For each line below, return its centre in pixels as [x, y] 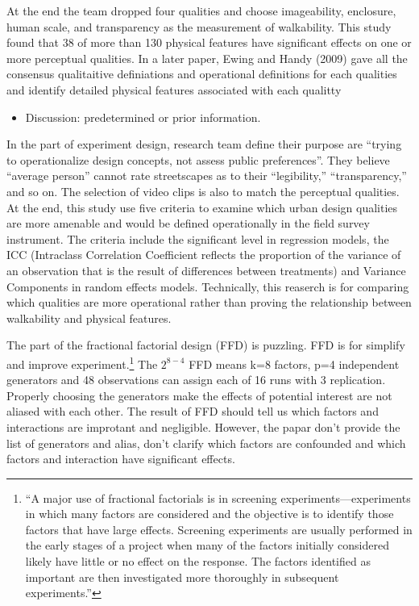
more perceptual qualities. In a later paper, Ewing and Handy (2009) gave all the [207, 58]
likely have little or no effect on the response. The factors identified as [198, 561]
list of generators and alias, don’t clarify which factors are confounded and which [206, 443]
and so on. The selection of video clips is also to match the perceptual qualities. [203, 191]
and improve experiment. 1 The [82, 362]
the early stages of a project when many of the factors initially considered [207, 545]
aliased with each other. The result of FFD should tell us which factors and [193, 411]
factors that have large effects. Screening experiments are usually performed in [219, 529]
